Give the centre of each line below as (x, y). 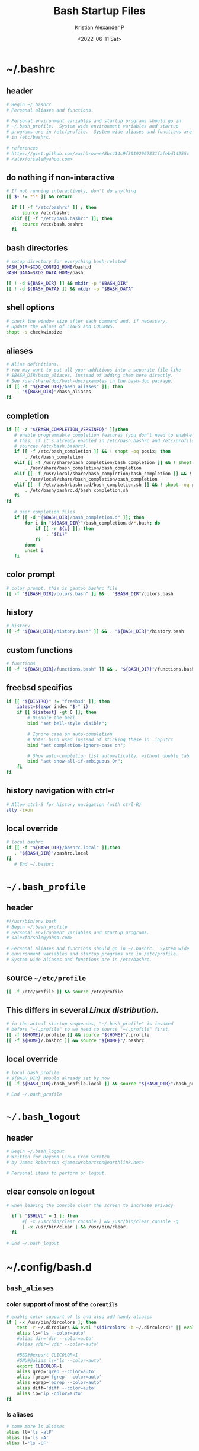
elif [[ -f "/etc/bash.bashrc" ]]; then (62, 218)
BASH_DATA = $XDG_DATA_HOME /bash (45, 273)
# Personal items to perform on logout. (57, 1173)
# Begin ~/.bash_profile (37, 927)
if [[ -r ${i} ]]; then (65, 528)
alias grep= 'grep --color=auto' (57, 1371)
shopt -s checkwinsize (34, 332)
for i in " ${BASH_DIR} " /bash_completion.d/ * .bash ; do (92, 523)
